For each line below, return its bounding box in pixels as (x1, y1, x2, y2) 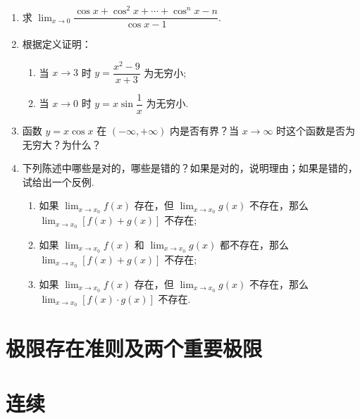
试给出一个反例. (22, 174, 94, 189)
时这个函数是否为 (276, 123, 356, 137)
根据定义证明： (22, 37, 92, 51)
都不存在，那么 (219, 237, 289, 252)
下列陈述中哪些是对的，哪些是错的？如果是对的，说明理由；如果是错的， (22, 161, 358, 175)
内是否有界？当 (170, 123, 240, 137)
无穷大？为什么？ (22, 137, 101, 151)
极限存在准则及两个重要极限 (6, 333, 263, 362)
